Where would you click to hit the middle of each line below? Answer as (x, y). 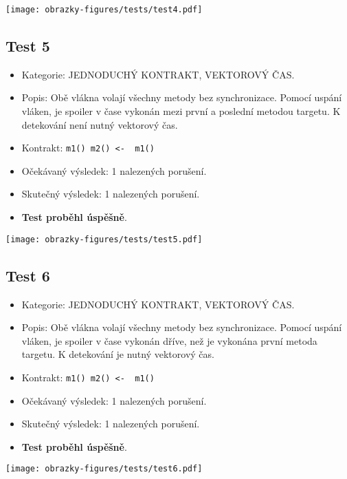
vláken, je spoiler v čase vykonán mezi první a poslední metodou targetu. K (181, 111)
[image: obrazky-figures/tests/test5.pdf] (104, 239)
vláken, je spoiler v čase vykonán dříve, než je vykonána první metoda (169, 340)
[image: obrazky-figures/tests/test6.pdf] (104, 469)
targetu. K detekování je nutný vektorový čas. (118, 354)
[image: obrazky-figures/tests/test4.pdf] (104, 10)
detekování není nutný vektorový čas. (100, 124)
